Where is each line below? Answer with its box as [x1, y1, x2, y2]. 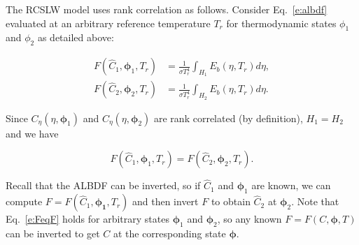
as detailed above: [37, 30, 114, 45]
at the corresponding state [113, 226, 226, 241]
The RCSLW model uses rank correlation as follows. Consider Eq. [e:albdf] [6, 2, 328, 16]
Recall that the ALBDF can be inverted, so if [6, 178, 201, 193]
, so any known [217, 211, 282, 226]
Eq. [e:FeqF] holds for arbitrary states [6, 211, 169, 226]
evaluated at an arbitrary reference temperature [6, 15, 211, 30]
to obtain [211, 194, 251, 209]
